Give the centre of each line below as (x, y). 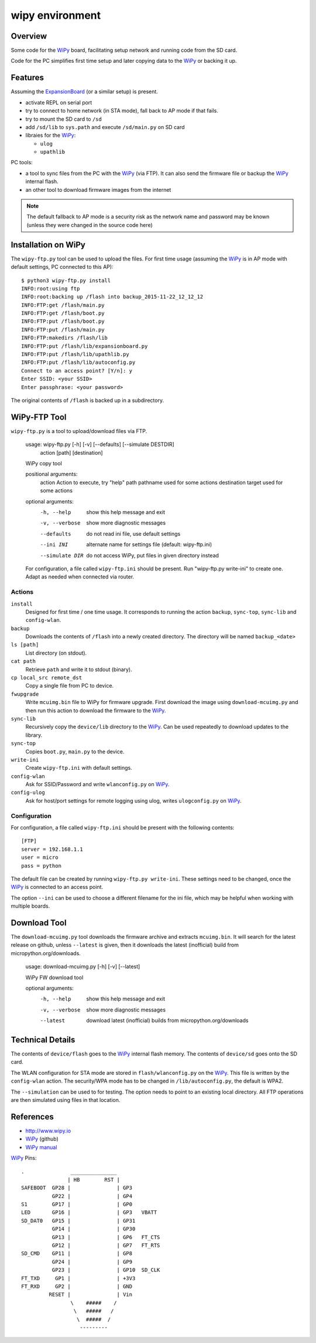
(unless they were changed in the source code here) (90, 225)
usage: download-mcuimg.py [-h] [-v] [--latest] (83, 967)
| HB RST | (94, 1180)
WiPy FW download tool (54, 977)
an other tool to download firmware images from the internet (98, 190)
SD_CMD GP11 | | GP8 (77, 1254)
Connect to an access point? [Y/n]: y (77, 371)
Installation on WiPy (48, 244)
